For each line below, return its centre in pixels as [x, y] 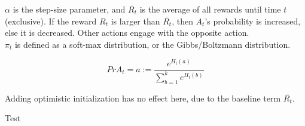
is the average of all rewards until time [210, 9]
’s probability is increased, [253, 21]
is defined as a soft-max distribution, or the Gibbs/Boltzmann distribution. [152, 44]
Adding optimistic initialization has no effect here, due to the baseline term [143, 98]
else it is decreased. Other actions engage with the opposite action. [127, 33]
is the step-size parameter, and [69, 9]
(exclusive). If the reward [51, 21]
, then [182, 21]
